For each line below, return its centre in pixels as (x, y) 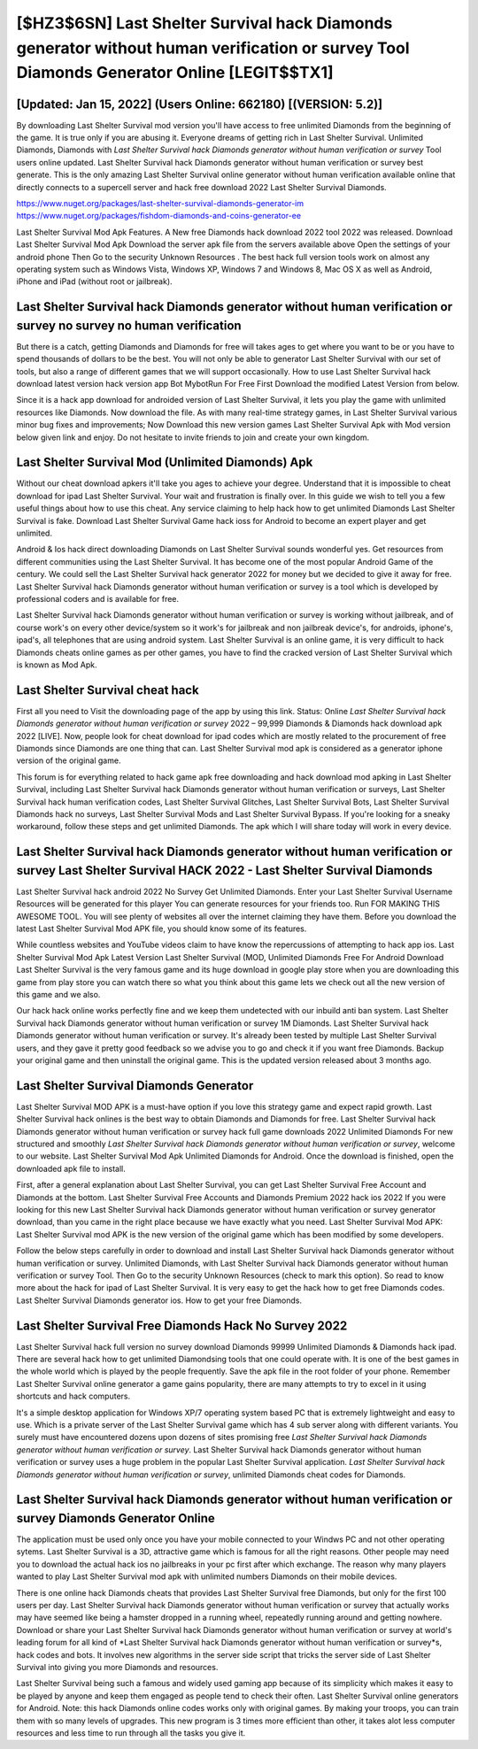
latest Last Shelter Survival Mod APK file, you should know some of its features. (162, 928)
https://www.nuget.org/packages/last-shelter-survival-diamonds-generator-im (160, 203)
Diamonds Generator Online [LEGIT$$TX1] (175, 73)
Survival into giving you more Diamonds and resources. (117, 1667)
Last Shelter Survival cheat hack (108, 690)
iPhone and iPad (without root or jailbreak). (94, 281)
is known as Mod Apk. (57, 665)
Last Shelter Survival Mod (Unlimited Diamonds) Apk (165, 462)
